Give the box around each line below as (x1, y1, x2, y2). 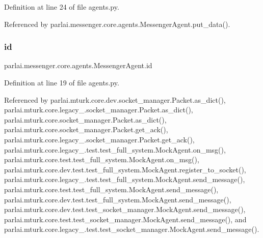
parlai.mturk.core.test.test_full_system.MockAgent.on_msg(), (4, 154, 199, 165)
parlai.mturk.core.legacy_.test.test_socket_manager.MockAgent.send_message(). (4, 224, 259, 234)
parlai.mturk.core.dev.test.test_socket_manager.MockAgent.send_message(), (4, 204, 246, 215)
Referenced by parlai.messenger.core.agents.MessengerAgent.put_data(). (4, 18, 230, 29)
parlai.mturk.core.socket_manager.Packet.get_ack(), (4, 124, 168, 135)
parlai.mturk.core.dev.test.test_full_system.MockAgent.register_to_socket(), (4, 164, 246, 174)
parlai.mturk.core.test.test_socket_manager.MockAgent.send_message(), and (4, 214, 247, 224)
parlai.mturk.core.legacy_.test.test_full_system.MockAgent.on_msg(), (4, 144, 226, 155)
